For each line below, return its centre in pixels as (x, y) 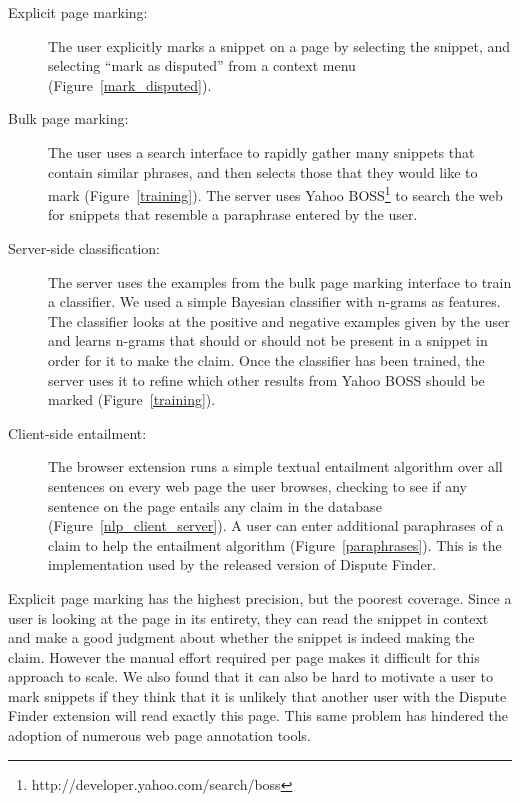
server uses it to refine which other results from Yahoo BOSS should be (266, 379)
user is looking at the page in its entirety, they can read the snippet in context (248, 617)
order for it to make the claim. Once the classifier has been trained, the (266, 359)
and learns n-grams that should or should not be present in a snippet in (268, 340)
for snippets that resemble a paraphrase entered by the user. (233, 214)
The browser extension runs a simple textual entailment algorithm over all (275, 466)
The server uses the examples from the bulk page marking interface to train (280, 281)
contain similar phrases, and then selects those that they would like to (263, 171)
